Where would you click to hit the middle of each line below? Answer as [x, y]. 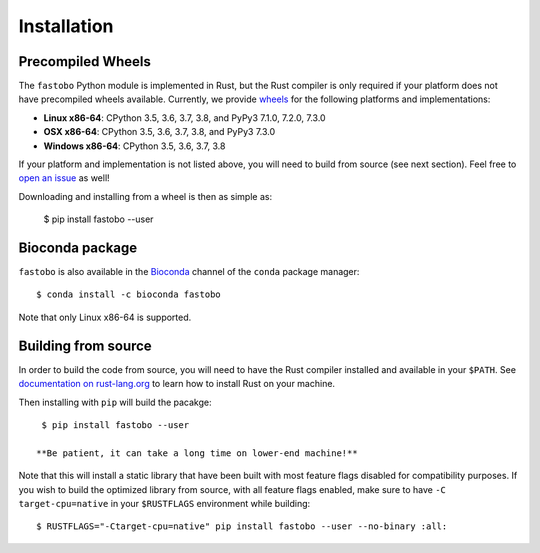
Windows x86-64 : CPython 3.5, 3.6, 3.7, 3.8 [134, 146]
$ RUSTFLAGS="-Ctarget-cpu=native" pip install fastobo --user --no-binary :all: [242, 526]
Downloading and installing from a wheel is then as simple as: [145, 196]
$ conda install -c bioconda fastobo [129, 294]
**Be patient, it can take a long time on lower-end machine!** [197, 453]
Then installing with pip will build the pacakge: [115, 402]
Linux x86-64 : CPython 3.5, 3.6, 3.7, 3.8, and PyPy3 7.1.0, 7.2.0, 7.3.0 [184, 117]
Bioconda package [78, 248]
